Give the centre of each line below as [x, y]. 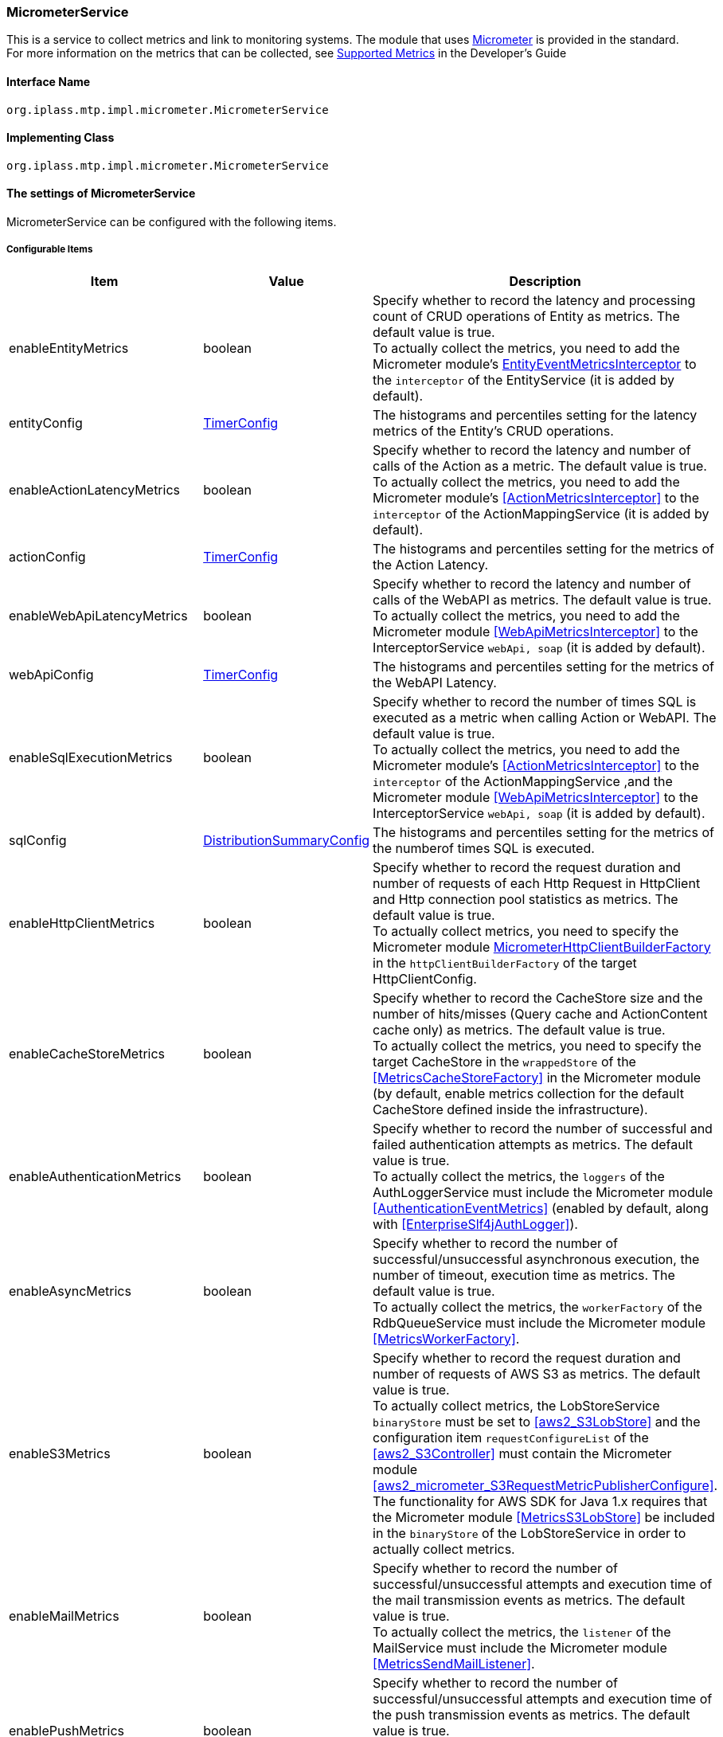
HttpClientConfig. [425, 978]
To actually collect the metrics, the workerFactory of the [537, 1307]
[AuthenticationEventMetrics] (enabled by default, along [541, 1208]
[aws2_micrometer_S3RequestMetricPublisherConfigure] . [545, 1485]
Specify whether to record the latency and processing [534, 300]
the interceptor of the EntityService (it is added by [524, 379]
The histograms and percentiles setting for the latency [535, 415]
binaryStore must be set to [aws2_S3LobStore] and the [537, 1421]
